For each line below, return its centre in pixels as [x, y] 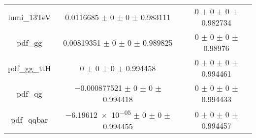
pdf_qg [30, 93]
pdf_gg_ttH [30, 68]
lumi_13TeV [30, 17]
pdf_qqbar [30, 120]
